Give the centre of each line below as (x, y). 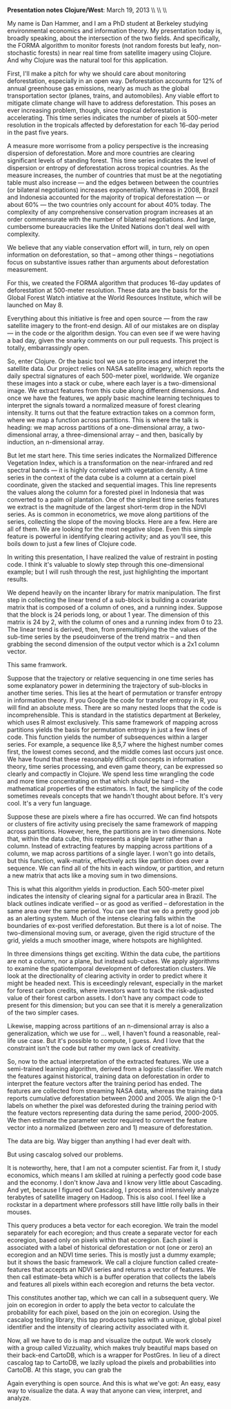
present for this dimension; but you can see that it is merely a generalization (115, 1005)
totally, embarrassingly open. (48, 348)
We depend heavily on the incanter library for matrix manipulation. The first (114, 592)
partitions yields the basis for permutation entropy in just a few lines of (108, 730)
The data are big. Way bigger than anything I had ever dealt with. (99, 1141)
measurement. (28, 270)
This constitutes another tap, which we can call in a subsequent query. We (113, 1298)
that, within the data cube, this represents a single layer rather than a (105, 839)
